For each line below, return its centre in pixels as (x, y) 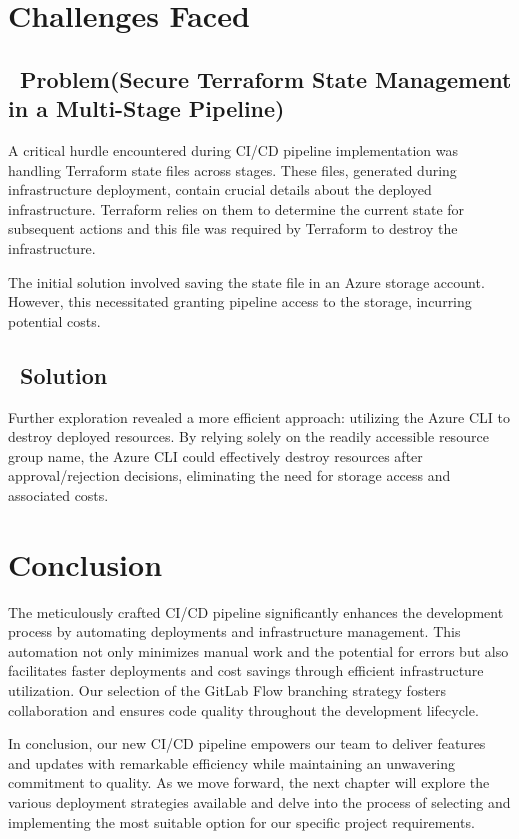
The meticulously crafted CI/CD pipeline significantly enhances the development (256, 611)
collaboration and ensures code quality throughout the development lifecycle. (243, 709)
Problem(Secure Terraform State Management (266, 78)
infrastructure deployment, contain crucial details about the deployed (220, 189)
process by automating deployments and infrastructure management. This (234, 631)
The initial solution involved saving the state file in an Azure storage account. (246, 281)
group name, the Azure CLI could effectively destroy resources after (215, 455)
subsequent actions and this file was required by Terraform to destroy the (233, 228)
